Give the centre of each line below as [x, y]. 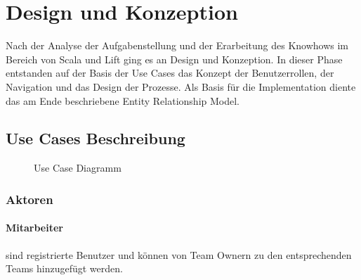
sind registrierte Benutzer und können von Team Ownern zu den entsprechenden [179, 254]
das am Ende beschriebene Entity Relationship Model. [123, 100]
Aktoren [29, 199]
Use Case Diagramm [78, 168]
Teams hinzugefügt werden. [64, 268]
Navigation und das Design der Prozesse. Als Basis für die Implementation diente [181, 86]
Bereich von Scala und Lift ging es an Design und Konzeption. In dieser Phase [174, 59]
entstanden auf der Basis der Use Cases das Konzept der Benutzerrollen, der [170, 73]
